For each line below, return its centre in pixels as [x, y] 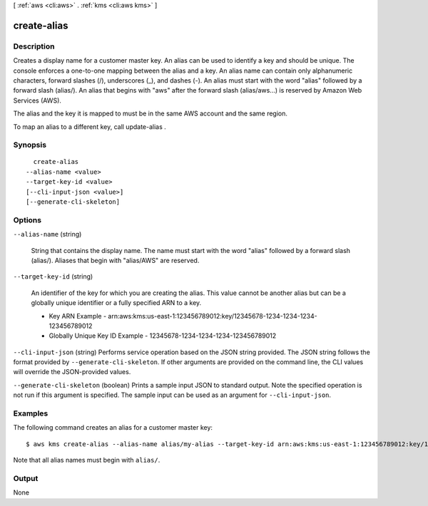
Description [34, 46]
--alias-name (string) [47, 234]
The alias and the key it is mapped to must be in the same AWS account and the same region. [151, 113]
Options [27, 220]
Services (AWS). [37, 100]
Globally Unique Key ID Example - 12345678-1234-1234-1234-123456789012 [163, 336]
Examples [31, 413]
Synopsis [30, 145]
